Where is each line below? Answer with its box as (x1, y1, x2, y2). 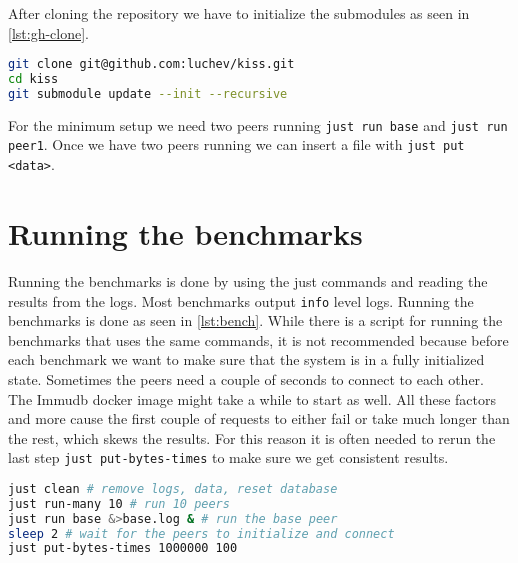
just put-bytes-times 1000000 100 (8, 541, 238, 556)
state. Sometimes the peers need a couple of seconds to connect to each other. (8, 368, 484, 389)
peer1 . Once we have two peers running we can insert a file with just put (8, 134, 465, 155)
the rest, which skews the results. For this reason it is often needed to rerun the (8, 427, 496, 448)
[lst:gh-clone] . (8, 22, 89, 43)
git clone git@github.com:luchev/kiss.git (8, 57, 295, 72)
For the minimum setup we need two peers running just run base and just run (8, 114, 508, 135)
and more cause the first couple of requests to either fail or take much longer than (8, 408, 510, 429)
